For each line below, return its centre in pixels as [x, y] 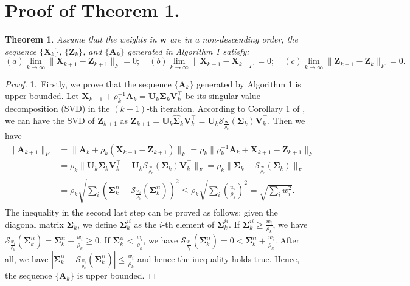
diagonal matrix [34, 224]
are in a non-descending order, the [234, 39]
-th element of [188, 224]
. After [287, 240]
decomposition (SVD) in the [57, 108]
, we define [97, 224]
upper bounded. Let [42, 96]
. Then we [287, 120]
